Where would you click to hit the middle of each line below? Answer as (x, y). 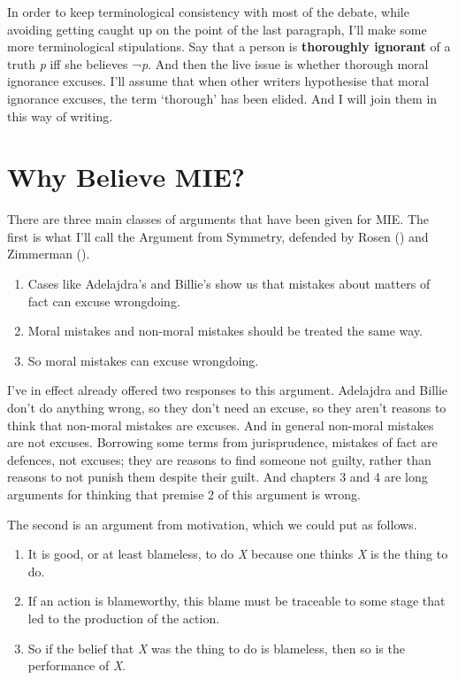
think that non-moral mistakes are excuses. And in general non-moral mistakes (221, 425)
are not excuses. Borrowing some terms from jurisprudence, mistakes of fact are (222, 442)
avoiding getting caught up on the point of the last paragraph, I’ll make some (217, 29)
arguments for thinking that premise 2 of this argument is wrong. (184, 494)
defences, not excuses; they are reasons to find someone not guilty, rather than (219, 459)
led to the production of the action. (124, 618)
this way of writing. (60, 116)
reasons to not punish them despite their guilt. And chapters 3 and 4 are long (218, 477)
